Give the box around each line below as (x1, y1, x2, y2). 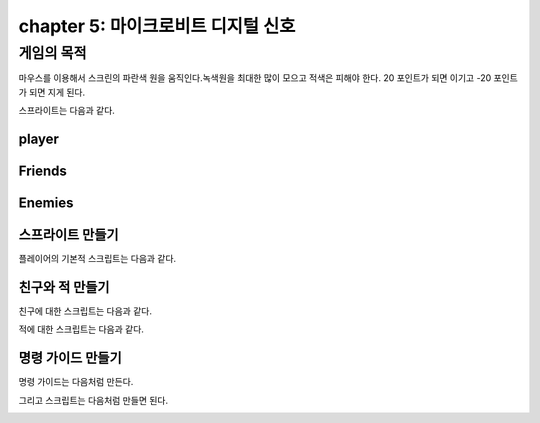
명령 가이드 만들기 (18, 350, 122, 367)
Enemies (18, 195, 74, 212)
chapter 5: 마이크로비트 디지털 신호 (18, 15, 296, 37)
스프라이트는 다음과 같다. (18, 105, 115, 117)
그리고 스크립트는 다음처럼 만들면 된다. (18, 394, 169, 406)
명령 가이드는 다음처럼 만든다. (18, 376, 134, 388)
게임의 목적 (18, 44, 87, 62)
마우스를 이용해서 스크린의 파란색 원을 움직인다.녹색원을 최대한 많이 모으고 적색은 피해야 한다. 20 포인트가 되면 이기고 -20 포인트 (18, 72, 519, 84)
